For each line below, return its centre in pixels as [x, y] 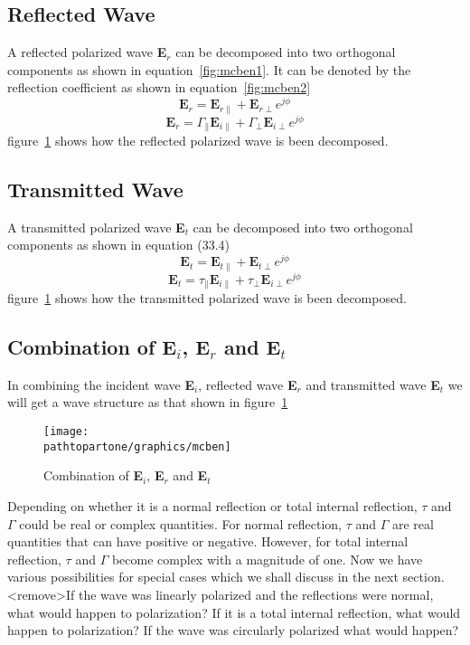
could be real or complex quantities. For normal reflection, [180, 523]
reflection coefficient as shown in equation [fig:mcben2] [159, 87]
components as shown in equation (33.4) [119, 245]
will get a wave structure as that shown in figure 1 [148, 402]
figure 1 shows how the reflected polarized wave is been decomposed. [198, 141]
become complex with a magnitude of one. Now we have [267, 559]
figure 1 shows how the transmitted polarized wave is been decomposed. [207, 298]
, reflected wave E [248, 384]
